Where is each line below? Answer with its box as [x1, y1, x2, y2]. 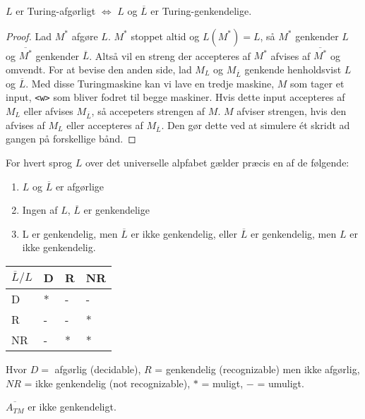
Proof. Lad [6, 28, 52, 43]
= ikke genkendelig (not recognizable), [24, 375, 191, 390]
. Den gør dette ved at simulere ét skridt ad [161, 117, 350, 132]
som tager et [290, 75, 345, 90]
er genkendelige [83, 202, 150, 217]
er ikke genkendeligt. [28, 399, 116, 414]
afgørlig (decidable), [54, 361, 141, 376]
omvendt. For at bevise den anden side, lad [6, 61, 192, 76]
